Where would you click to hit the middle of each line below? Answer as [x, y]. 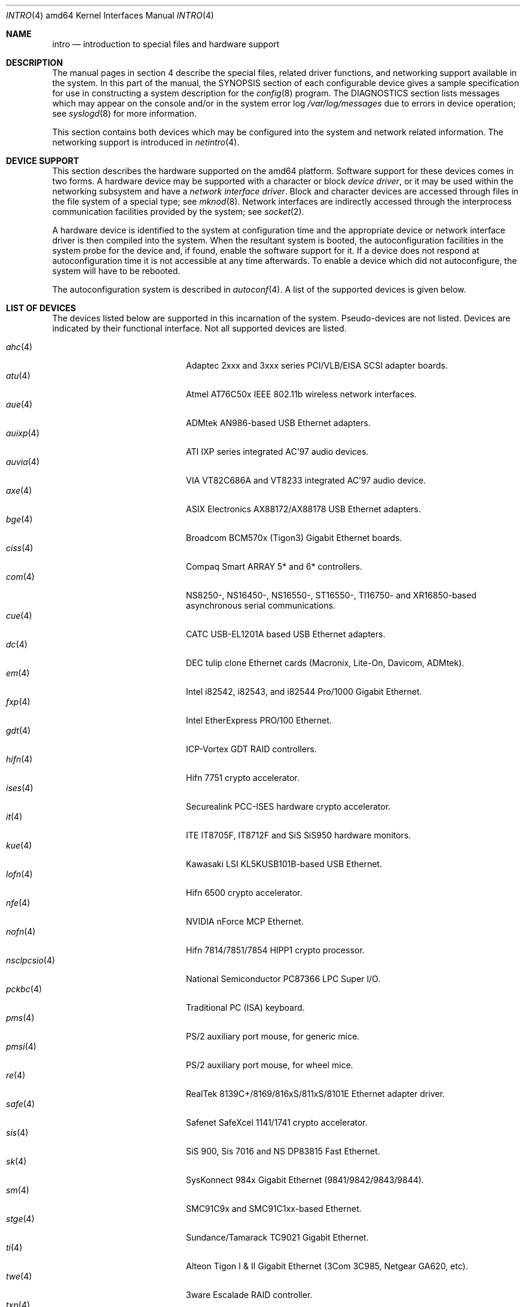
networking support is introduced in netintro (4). [146, 142]
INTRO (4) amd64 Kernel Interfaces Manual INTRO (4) [110, 15]
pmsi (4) [21, 1046]
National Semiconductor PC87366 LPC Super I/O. [283, 979]
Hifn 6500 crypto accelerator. [244, 893]
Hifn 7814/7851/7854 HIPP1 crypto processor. [275, 950]
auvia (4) [23, 462]
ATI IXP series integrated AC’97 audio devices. [277, 452]
